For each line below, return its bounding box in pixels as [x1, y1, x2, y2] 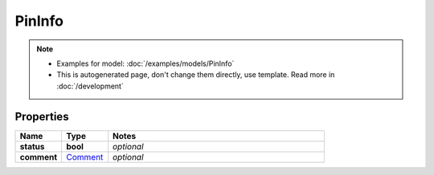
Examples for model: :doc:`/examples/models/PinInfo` [56, 59, 235, 68]
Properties [14, 109, 69, 124]
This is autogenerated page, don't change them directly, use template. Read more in [56, 70, 335, 79]
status [19, 140, 45, 152]
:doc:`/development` [56, 81, 124, 91]
